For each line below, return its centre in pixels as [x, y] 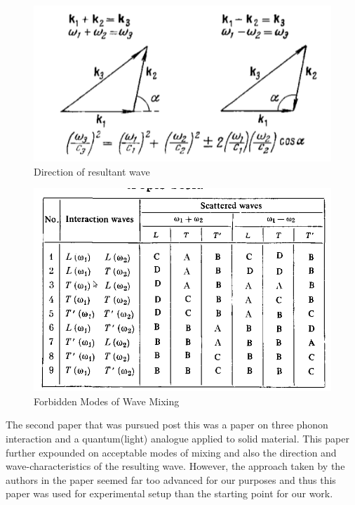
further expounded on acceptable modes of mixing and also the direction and [171, 452]
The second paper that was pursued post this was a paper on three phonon [167, 425]
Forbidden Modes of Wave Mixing [107, 401]
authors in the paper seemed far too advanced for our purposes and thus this [171, 479]
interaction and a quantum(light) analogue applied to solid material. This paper [177, 438]
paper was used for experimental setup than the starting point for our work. [169, 493]
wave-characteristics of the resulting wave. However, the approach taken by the [175, 466]
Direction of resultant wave [92, 171]
